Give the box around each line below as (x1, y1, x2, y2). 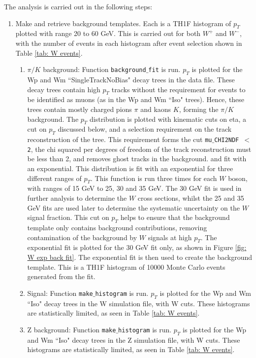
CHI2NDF (214, 137, 239, 144)
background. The (27, 113, 79, 124)
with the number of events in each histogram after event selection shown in (15, 37, 242, 48)
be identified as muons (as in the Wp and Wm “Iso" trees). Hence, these (27, 94, 245, 105)
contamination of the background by (27, 232, 137, 242)
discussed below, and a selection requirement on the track (58, 124, 232, 134)
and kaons (140, 104, 171, 114)
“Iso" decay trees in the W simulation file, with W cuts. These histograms (27, 298, 250, 308)
